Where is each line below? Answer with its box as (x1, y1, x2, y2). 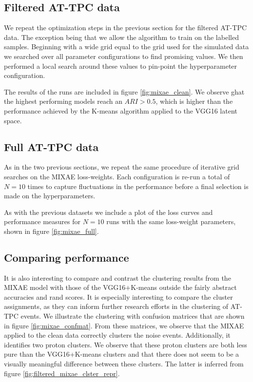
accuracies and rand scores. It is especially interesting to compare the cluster (4, 291, 233, 302)
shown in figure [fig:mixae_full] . (4, 226, 99, 236)
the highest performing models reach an (4, 96, 122, 106)
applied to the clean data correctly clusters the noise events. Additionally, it (4, 330, 231, 340)
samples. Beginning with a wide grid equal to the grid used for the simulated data (4, 41, 249, 52)
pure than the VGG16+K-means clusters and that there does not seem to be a (4, 349, 239, 359)
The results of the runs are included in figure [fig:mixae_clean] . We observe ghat (4, 86, 245, 96)
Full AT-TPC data (4, 139, 99, 154)
